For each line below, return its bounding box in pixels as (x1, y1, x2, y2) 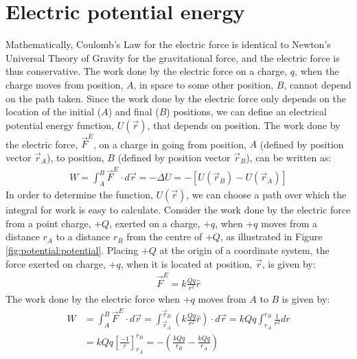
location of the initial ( (5, 104, 102, 119)
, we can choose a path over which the (186, 187, 347, 202)
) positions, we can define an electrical (166, 104, 327, 119)
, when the (295, 64, 339, 78)
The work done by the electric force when (5, 292, 181, 305)
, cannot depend (284, 77, 352, 91)
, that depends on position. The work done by (147, 117, 341, 132)
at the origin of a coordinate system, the (159, 242, 330, 257)
